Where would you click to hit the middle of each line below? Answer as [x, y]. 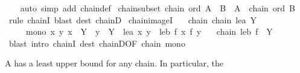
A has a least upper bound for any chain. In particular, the [114, 63]
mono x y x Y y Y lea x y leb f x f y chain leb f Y [149, 31]
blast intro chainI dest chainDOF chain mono [97, 43]
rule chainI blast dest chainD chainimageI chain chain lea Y [132, 19]
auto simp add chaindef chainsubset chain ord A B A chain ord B [158, 8]
